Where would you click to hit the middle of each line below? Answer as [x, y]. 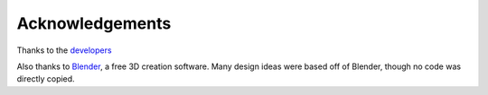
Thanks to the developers [64, 50]
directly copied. [46, 79]
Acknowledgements [94, 23]
